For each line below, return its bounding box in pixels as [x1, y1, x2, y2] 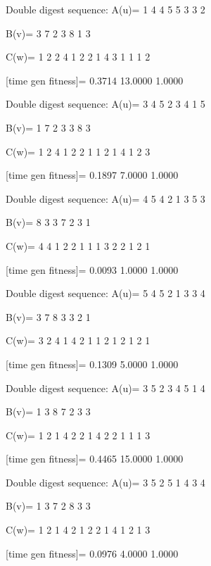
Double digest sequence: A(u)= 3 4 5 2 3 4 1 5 [6, 96, 205, 111]
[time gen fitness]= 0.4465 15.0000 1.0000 [6, 451, 184, 466]
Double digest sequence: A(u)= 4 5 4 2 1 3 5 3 [6, 191, 205, 206]
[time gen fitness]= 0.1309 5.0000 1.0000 [6, 356, 179, 371]
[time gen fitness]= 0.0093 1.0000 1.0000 [6, 262, 179, 277]
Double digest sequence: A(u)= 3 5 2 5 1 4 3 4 [6, 474, 205, 489]
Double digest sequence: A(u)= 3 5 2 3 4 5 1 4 [6, 380, 205, 395]
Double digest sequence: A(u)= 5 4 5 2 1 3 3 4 [6, 286, 205, 301]
